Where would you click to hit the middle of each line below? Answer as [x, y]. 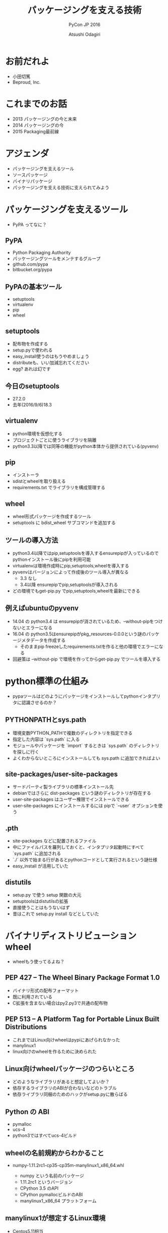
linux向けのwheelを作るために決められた [55, 1051]
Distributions [26, 1027]
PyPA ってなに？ [29, 224]
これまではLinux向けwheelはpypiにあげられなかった [66, 1040]
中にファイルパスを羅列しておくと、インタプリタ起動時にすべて [78, 847]
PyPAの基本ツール [33, 286]
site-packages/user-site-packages [62, 774]
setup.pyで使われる [32, 350]
